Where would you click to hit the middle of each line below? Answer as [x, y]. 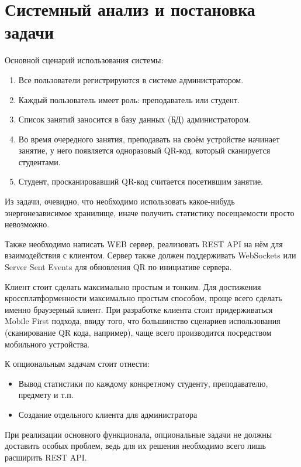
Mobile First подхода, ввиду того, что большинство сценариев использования [143, 321]
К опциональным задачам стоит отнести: [77, 364]
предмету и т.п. [46, 395]
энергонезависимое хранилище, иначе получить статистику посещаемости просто [150, 212]
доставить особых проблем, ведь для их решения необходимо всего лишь [135, 446]
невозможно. [27, 224]
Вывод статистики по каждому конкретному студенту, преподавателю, [143, 383]
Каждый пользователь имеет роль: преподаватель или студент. [129, 99]
